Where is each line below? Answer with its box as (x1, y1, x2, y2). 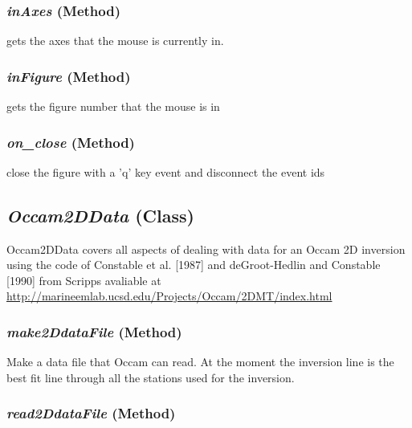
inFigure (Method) (6, 66, 131, 86)
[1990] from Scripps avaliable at (6, 271, 161, 288)
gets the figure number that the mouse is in (6, 98, 220, 115)
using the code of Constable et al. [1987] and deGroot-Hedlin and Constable (6, 256, 381, 273)
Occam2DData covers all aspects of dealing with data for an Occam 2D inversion (6, 240, 406, 257)
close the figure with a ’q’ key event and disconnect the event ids (6, 163, 325, 180)
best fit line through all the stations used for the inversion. (6, 369, 295, 385)
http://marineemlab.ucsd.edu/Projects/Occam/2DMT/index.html (6, 287, 332, 304)
